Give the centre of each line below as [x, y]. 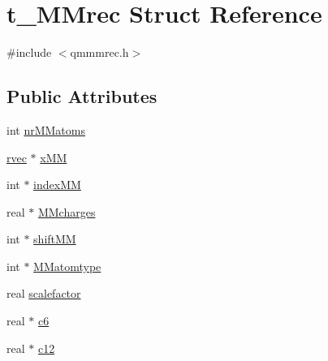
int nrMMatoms [46, 129]
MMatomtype [67, 266]
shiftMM [55, 239]
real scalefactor [44, 293]
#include [29, 52]
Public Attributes [82, 96]
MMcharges [67, 211]
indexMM [57, 185]
